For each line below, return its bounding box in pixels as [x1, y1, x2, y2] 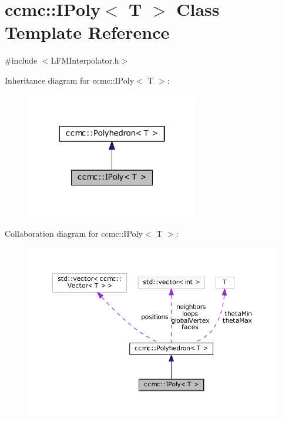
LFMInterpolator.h [51, 54, 119, 67]
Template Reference [5, 20, 170, 44]
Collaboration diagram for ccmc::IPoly [5, 227, 143, 239]
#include [5, 54, 38, 67]
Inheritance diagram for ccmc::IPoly [5, 74, 135, 86]
